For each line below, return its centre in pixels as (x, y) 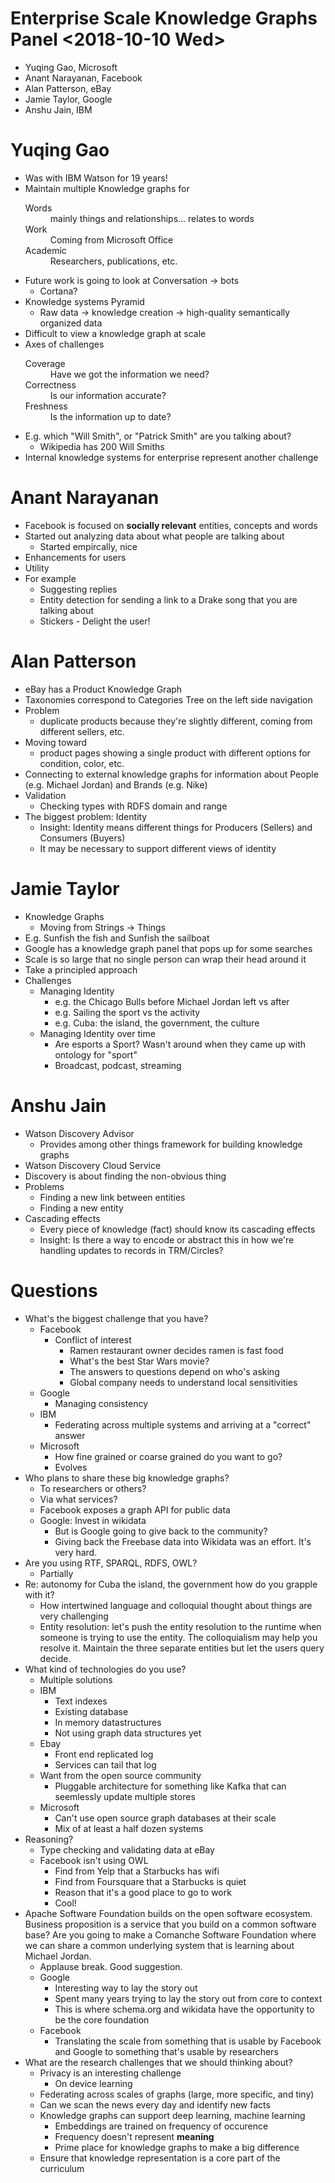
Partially (56, 1573)
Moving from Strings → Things (103, 927)
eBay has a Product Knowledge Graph (103, 689)
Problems (44, 1186)
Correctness (50, 384)
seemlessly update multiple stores (125, 1796)
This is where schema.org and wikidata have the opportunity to (184, 2009)
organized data (71, 323)
